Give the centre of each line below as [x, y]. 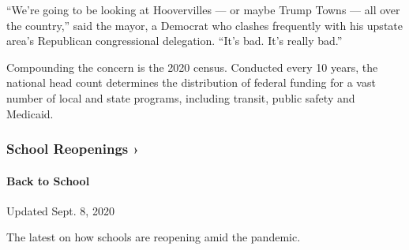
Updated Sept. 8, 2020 [60, 210]
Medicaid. [30, 113]
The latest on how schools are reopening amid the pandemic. [154, 237]
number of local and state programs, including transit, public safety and [181, 97]
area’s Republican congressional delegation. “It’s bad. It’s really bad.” [174, 41]
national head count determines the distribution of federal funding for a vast [191, 82]
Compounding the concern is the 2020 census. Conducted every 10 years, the [192, 67]
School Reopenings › [73, 149]
